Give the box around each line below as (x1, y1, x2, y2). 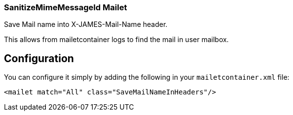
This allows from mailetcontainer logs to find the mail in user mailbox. (4, 35, 229, 44)
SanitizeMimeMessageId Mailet (4, 2, 127, 12)
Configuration (4, 52, 74, 65)
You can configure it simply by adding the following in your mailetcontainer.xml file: (4, 73, 290, 82)
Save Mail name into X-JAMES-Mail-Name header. (4, 20, 168, 29)
